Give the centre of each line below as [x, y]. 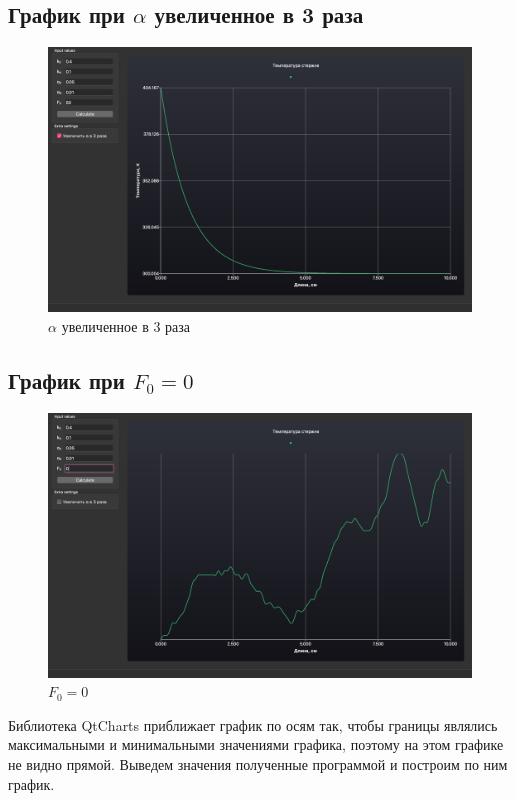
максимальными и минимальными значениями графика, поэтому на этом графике [256, 744]
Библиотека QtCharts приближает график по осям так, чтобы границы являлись [253, 724]
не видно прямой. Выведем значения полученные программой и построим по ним [258, 763]
